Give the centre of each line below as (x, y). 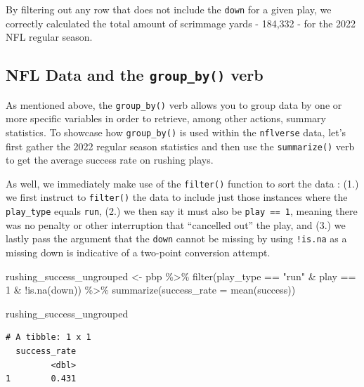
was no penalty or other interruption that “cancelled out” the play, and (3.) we (176, 224)
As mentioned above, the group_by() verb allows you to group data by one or (174, 104)
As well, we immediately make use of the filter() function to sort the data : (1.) (182, 183)
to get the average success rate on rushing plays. (110, 160)
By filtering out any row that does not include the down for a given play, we (169, 9)
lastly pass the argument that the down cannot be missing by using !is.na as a (176, 238)
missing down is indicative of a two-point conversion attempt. (138, 252)
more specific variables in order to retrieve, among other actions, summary (166, 118)
